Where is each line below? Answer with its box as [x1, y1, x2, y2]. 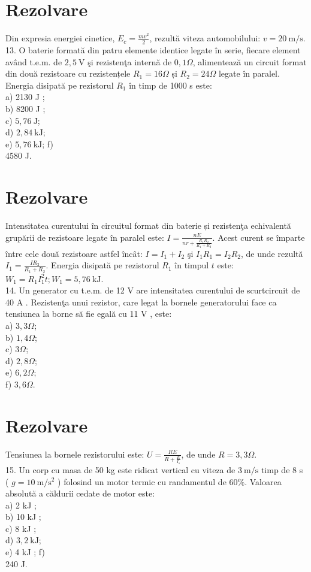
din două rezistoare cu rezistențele [5, 67, 131, 80]
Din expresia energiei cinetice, [5, 32, 115, 44]
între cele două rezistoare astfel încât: [5, 247, 143, 259]
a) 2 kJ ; [5, 498, 37, 511]
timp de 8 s [261, 463, 303, 476]
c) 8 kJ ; [5, 522, 37, 534]
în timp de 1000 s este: [129, 78, 212, 91]
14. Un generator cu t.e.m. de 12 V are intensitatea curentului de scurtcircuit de [5, 284, 300, 296]
